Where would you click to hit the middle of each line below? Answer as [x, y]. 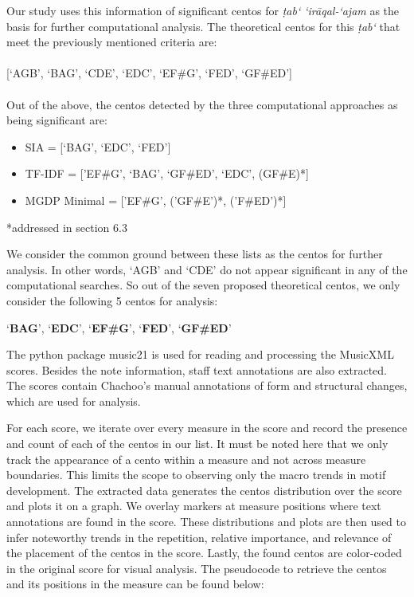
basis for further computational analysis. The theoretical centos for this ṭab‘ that [203, 26]
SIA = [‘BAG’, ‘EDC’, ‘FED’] [98, 146]
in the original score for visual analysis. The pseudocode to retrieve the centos [197, 568]
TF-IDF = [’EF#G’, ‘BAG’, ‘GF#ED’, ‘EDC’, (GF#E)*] [167, 173]
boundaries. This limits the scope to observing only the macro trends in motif [196, 475]
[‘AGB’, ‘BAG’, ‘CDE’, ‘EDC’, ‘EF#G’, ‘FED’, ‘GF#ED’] [150, 73]
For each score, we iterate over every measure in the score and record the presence [207, 428]
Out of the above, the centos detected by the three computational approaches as [202, 104]
